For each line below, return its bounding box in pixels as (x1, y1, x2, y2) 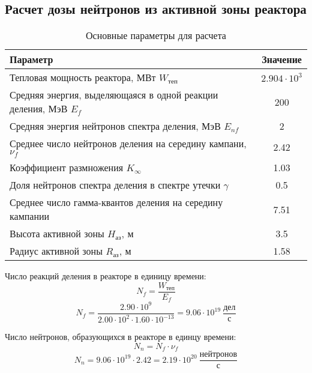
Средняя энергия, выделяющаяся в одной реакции (10, 88, 218, 102)
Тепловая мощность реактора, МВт (10, 70, 156, 85)
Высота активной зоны (10, 226, 104, 241)
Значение (262, 52, 302, 67)
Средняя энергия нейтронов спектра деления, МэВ (10, 119, 221, 133)
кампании (10, 209, 50, 223)
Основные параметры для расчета (86, 28, 226, 43)
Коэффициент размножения (10, 160, 124, 175)
